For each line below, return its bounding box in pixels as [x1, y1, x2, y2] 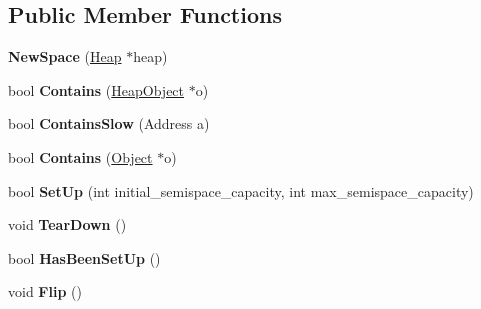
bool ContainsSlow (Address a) [8, 113, 210, 134]
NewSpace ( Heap [8, 46, 122, 67]
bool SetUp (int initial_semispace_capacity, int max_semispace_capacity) [8, 180, 474, 201]
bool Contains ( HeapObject [8, 79, 185, 100]
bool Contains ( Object [8, 146, 153, 167]
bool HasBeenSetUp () [8, 247, 161, 268]
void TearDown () [8, 214, 127, 235]
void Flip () [8, 281, 82, 302]
